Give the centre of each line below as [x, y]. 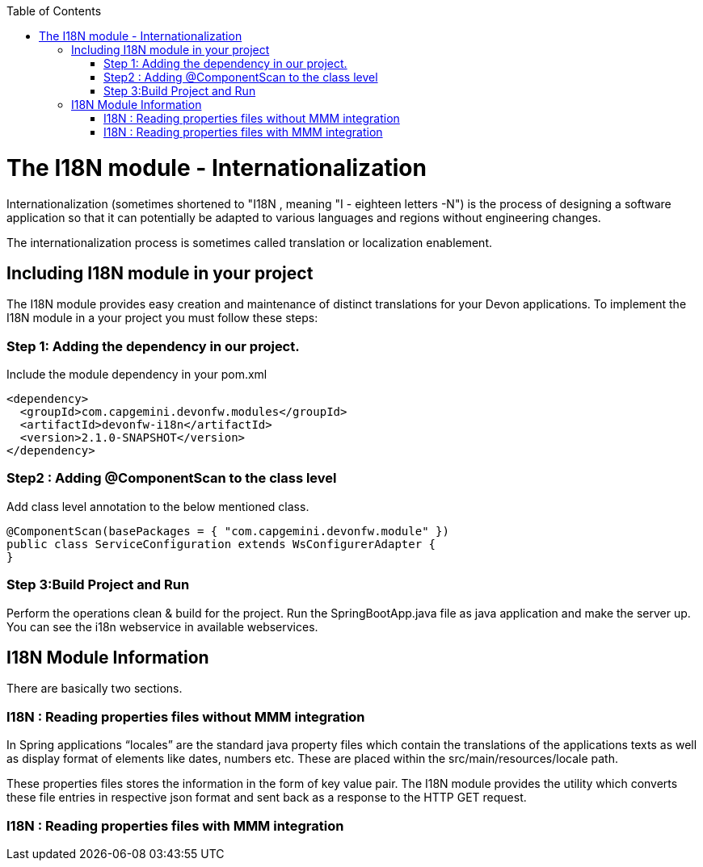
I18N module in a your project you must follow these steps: [162, 318]
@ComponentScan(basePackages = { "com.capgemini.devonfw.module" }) [228, 531]
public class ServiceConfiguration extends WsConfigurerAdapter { [221, 544]
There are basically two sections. [95, 689]
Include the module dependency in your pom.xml [137, 375]
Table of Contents [54, 11]
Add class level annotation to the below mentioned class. [158, 506]
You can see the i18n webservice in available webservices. [162, 626]
